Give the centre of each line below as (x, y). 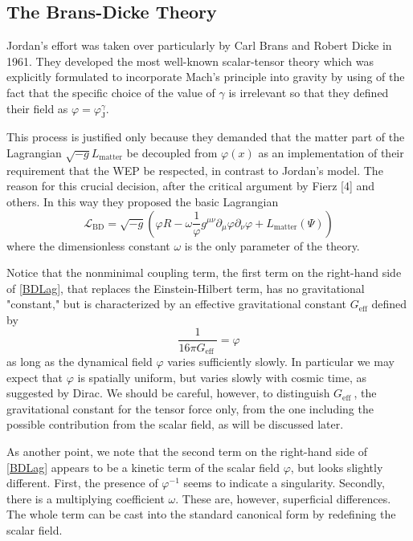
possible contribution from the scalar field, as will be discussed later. (175, 424)
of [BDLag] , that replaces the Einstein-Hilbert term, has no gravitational (186, 288)
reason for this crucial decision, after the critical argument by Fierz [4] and (191, 186)
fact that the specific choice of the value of (111, 92)
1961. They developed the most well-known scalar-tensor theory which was (190, 61)
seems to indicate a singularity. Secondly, (284, 483)
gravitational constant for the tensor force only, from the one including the (190, 408)
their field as (37, 108)
